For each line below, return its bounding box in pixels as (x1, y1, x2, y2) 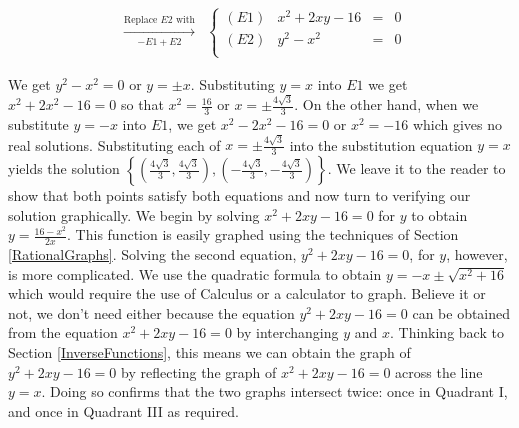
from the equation (8, 322, 118, 343)
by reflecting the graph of (121, 361, 277, 382)
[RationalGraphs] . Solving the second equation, (8, 244, 297, 265)
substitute (8, 113, 69, 134)
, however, (446, 244, 508, 265)
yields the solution (8, 158, 120, 179)
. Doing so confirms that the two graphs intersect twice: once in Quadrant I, (41, 381, 508, 402)
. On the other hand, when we (294, 94, 479, 115)
